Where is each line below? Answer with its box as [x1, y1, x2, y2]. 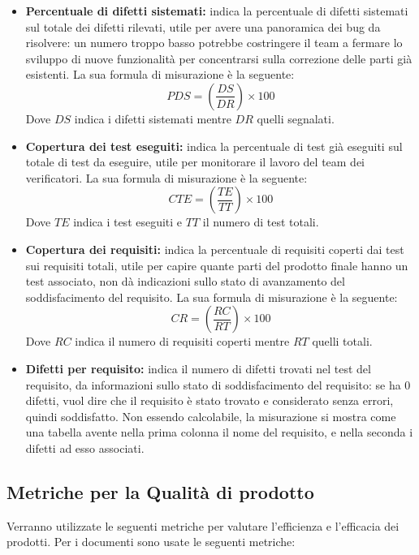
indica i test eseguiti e [73, 213, 183, 230]
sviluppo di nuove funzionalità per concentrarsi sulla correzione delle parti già [25, 49, 413, 67]
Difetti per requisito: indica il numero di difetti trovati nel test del [25, 359, 371, 376]
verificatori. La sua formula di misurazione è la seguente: [25, 169, 308, 186]
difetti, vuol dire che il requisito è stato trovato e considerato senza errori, [25, 392, 394, 409]
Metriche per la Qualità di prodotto [6, 479, 314, 504]
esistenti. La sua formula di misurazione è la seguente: [25, 66, 295, 83]
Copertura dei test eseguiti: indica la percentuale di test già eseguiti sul [25, 137, 403, 154]
